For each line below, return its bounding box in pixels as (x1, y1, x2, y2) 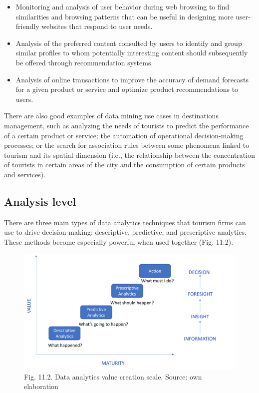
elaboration (24, 381, 58, 392)
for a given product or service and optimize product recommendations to (15, 84, 239, 94)
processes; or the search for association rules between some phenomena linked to (4, 140, 250, 150)
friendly (15, 21, 39, 31)
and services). (4, 169, 46, 179)
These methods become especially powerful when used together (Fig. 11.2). (4, 236, 234, 247)
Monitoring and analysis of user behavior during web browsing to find (15, 1, 230, 11)
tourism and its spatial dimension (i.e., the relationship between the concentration (4, 149, 255, 160)
